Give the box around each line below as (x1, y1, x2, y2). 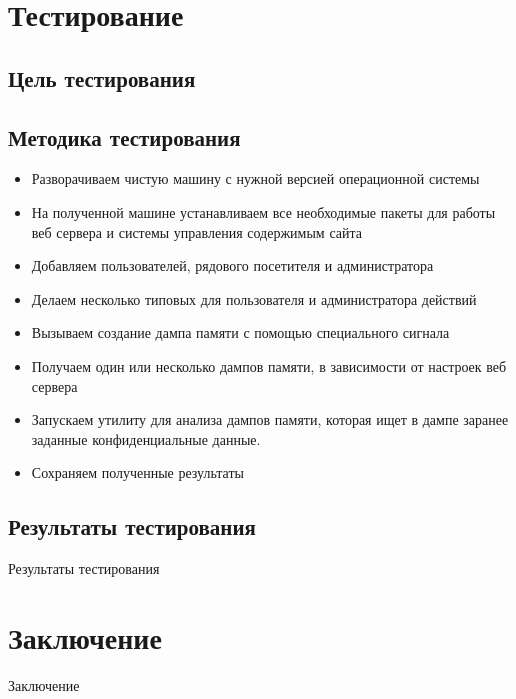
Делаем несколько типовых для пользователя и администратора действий (31, 288, 477, 309)
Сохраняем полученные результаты (31, 462, 244, 483)
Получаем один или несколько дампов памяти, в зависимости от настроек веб (31, 355, 507, 376)
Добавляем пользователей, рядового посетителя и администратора (31, 255, 434, 276)
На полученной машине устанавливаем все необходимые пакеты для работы (31, 201, 496, 222)
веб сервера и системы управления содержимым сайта (31, 221, 362, 242)
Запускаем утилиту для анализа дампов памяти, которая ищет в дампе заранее (31, 409, 509, 430)
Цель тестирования (8, 62, 196, 93)
